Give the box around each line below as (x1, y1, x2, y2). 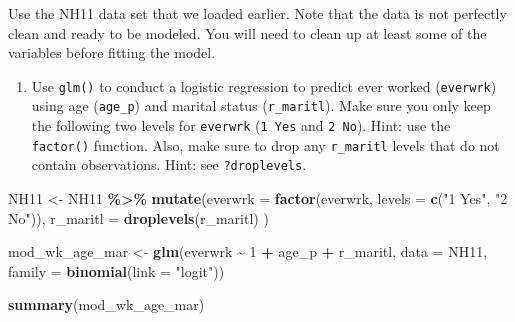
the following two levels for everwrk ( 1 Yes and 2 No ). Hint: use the (31, 115, 451, 136)
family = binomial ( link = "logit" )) (8, 260, 225, 281)
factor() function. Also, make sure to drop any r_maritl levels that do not (31, 134, 500, 155)
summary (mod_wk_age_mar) (8, 294, 205, 315)
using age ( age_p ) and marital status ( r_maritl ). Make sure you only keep (31, 95, 491, 116)
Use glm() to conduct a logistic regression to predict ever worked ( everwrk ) (31, 75, 497, 96)
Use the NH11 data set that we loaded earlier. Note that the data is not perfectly (8, 3, 507, 23)
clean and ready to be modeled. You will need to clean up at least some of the (8, 22, 487, 43)
